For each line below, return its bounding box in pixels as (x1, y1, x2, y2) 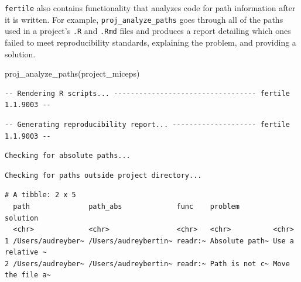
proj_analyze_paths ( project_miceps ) (5, 67, 140, 80)
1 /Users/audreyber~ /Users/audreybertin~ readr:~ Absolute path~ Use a (5, 236, 294, 245)
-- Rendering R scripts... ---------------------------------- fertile (5, 89, 290, 98)
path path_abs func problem (13, 202, 240, 211)
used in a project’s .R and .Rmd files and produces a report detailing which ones (5, 25, 291, 37)
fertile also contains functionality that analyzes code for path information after (5, 2, 296, 13)
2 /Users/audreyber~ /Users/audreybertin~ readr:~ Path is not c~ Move (5, 259, 290, 268)
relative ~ (5, 248, 47, 257)
